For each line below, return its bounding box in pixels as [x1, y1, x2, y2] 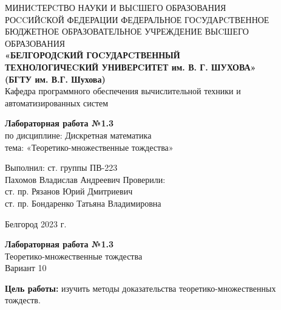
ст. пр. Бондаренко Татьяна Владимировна [5, 196, 161, 209]
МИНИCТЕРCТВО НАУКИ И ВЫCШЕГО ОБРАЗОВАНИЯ [5, 1, 226, 13]
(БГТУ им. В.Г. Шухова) [5, 72, 106, 85]
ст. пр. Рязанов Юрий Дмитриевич [5, 185, 133, 198]
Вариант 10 [5, 261, 47, 274]
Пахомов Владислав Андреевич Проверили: [5, 173, 166, 185]
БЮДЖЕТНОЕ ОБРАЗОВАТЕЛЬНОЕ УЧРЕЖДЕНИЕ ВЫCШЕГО [5, 25, 249, 38]
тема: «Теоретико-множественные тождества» [5, 140, 174, 153]
